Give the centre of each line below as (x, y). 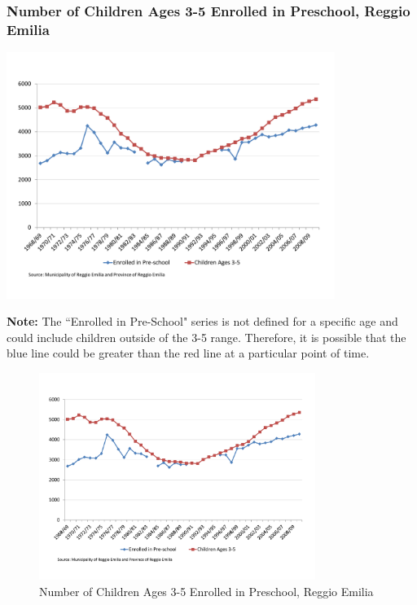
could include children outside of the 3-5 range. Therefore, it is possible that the (206, 337)
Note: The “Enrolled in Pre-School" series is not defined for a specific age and (202, 321)
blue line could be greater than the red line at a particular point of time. (188, 353)
